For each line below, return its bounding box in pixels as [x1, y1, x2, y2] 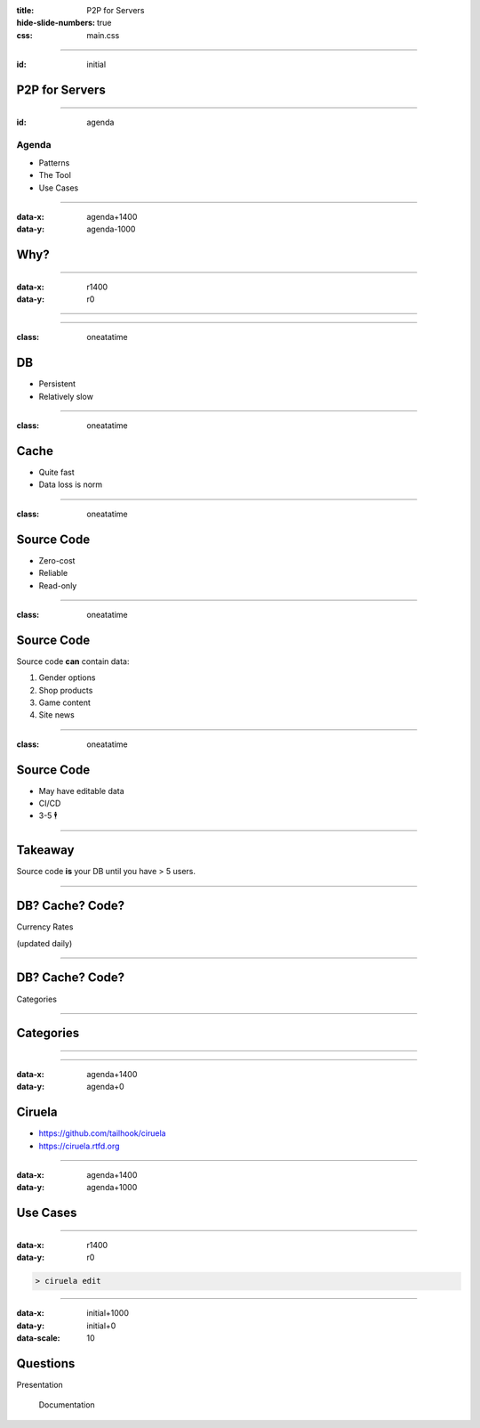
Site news [38, 710, 75, 720]
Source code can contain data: [16, 655, 130, 667]
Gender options [38, 672, 96, 683]
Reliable [38, 568, 68, 579]
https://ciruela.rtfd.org [38, 1140, 120, 1151]
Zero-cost [38, 555, 76, 565]
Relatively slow [38, 391, 93, 402]
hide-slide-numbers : [16, 18, 95, 28]
